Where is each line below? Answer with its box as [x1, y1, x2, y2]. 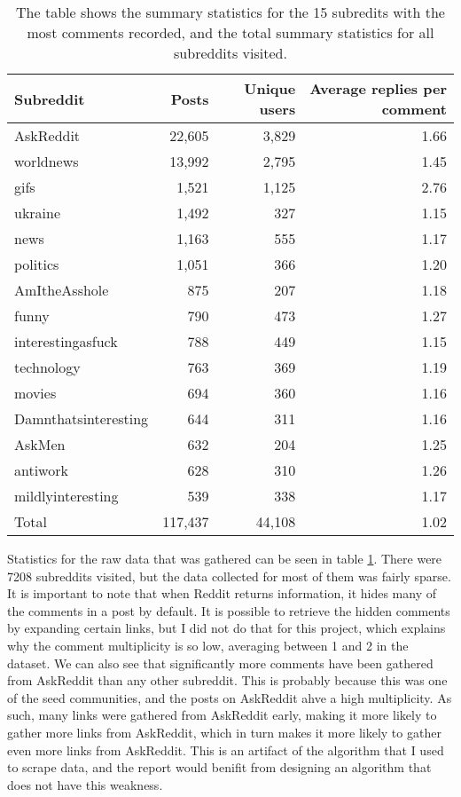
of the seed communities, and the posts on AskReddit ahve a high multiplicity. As [7, 688, 452, 706]
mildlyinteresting [14, 485, 119, 506]
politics [14, 254, 59, 274]
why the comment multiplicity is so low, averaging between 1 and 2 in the [7, 635, 409, 654]
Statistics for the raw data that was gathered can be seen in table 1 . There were [7, 549, 442, 567]
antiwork [14, 460, 68, 480]
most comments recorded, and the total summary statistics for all [27, 22, 434, 43]
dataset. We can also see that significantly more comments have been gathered [7, 653, 434, 672]
